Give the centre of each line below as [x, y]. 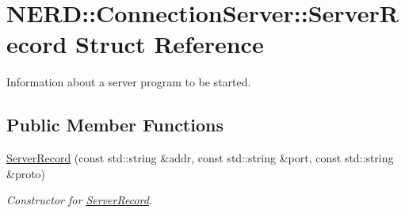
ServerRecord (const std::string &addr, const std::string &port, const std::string [200, 158]
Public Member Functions [115, 125]
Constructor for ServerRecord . [80, 200]
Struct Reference [170, 44]
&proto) [26, 173]
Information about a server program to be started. [129, 82]
